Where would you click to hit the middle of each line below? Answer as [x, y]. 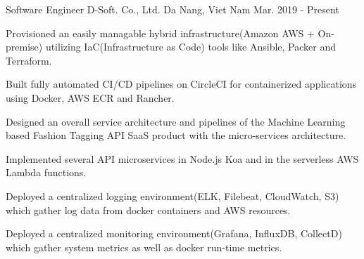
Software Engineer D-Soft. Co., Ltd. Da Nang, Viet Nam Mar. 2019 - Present [172, 9]
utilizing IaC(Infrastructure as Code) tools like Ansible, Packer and [190, 47]
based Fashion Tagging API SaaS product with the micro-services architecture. [176, 135]
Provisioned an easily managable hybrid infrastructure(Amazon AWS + [160, 33]
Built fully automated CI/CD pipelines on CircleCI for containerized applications [181, 84]
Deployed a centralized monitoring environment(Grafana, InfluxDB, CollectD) [174, 233]
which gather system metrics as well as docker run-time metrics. [144, 247]
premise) [24, 47]
